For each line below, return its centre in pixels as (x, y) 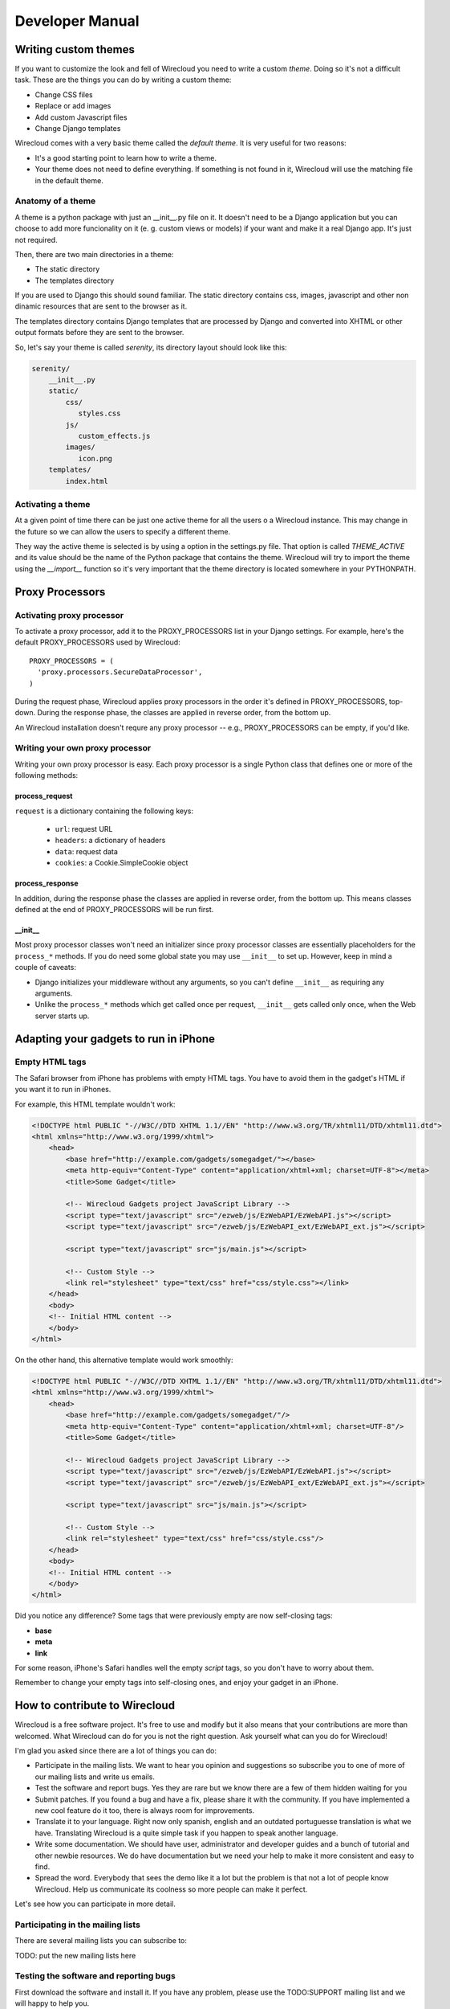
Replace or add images (73, 106)
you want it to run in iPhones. (63, 1090)
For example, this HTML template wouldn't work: (95, 1104)
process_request (44, 796)
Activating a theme (53, 504)
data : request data (86, 851)
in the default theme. (69, 180)
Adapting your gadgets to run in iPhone (115, 1039)
